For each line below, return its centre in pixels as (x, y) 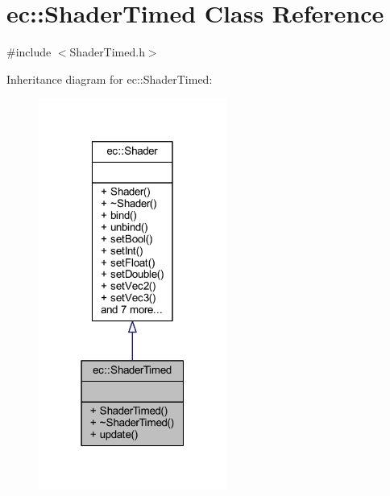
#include (29, 52)
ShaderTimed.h (107, 52)
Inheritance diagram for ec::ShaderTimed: (110, 79)
